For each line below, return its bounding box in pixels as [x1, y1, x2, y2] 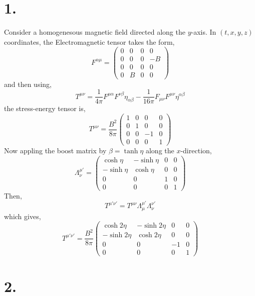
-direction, [180, 145, 212, 155]
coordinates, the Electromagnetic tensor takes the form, [4, 36, 175, 47]
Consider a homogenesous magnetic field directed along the [4, 27, 185, 37]
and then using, [4, 78, 52, 89]
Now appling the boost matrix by [4, 145, 107, 155]
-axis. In [191, 27, 216, 37]
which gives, [4, 211, 41, 221]
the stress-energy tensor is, [4, 103, 86, 114]
